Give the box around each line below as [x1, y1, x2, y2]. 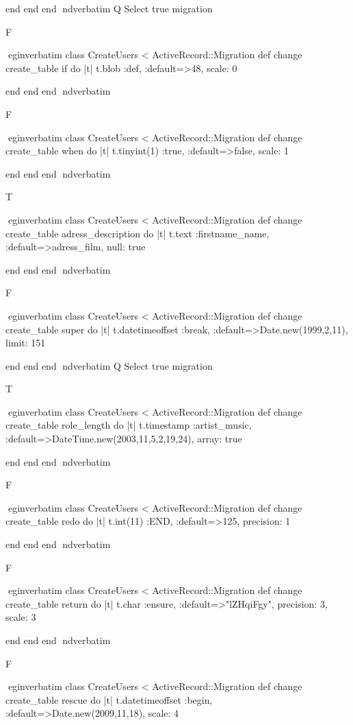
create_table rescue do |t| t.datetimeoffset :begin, [5, 692, 213, 706]
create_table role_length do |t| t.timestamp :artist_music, [5, 418, 252, 432]
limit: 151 [5, 335, 46, 350]
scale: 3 [5, 610, 36, 624]
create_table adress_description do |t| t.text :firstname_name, [5, 226, 270, 240]
